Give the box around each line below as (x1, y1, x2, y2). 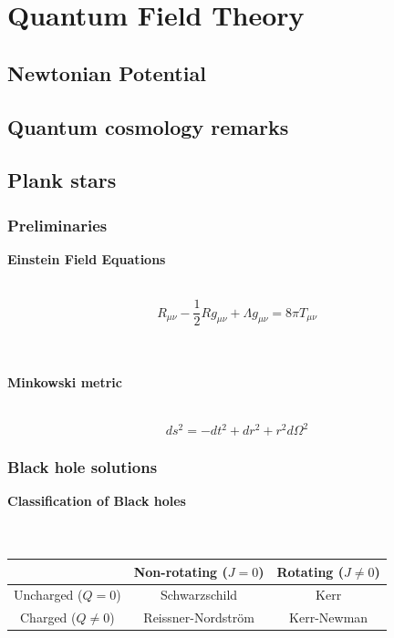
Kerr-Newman (289, 608, 368, 627)
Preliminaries (7, 213, 108, 236)
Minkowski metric (7, 373, 122, 392)
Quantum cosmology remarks (7, 112, 289, 140)
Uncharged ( (14, 585, 83, 604)
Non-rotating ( (133, 561, 228, 581)
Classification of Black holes (7, 491, 186, 510)
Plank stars (7, 166, 117, 194)
